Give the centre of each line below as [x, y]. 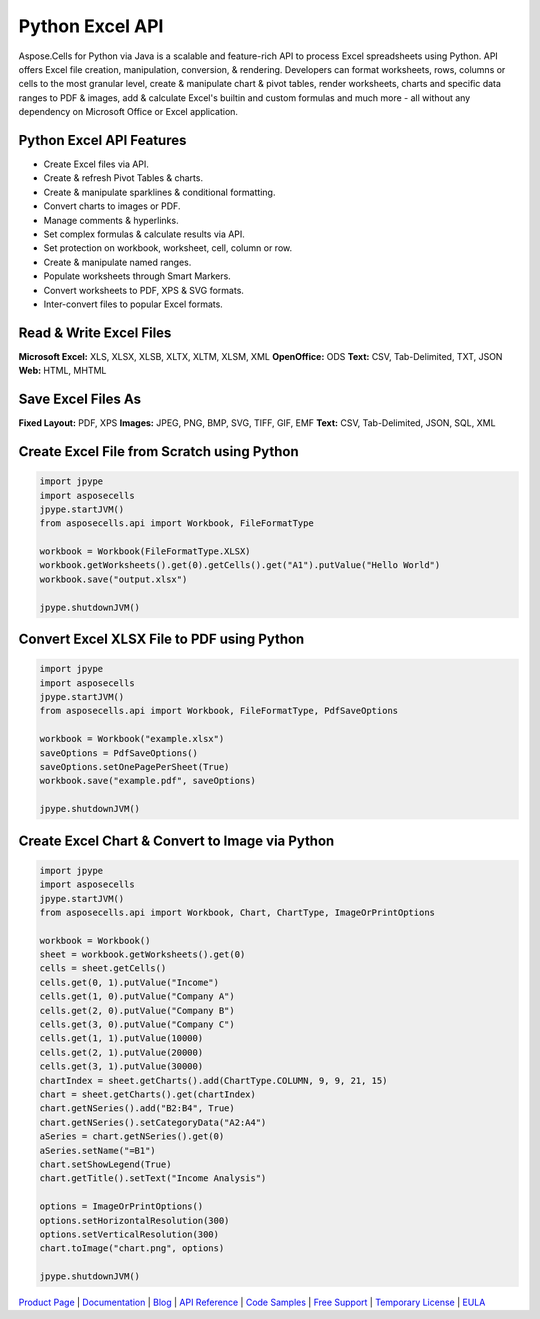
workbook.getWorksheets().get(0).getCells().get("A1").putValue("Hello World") [240, 565]
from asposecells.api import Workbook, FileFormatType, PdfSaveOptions [219, 711]
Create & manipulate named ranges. [117, 262]
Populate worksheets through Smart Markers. [137, 276]
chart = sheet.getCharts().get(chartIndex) [148, 1094]
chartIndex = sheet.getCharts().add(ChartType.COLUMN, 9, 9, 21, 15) [213, 1080]
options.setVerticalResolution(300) [129, 1234]
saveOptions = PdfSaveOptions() [119, 753]
